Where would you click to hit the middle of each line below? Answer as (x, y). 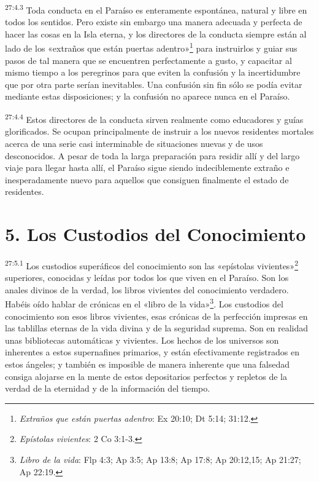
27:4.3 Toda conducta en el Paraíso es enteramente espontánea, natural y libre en (156, 9)
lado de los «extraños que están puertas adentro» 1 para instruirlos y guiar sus (151, 47)
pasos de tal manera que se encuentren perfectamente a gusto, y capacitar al (148, 60)
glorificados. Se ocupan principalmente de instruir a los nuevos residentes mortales (159, 131)
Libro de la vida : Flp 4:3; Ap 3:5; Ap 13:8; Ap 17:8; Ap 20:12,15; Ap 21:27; (160, 460)
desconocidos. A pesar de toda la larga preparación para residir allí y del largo (152, 155)
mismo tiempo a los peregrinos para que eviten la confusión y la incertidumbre (153, 72)
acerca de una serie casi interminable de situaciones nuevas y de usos (134, 143)
